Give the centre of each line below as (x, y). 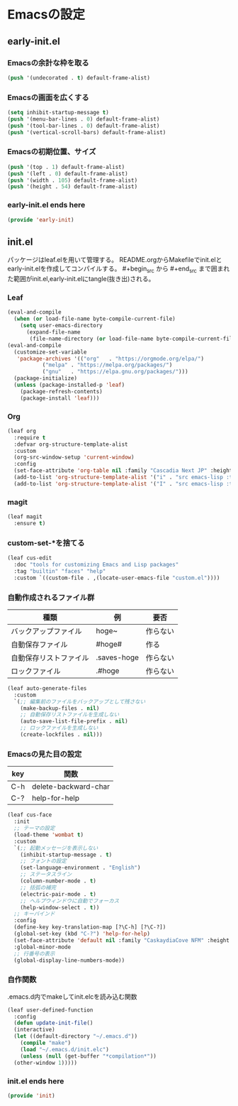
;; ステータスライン (46, 875)
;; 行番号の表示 (34, 953)
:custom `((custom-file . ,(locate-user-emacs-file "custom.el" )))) (117, 578)
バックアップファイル (47, 631)
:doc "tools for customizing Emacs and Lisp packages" (96, 565)
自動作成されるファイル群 (51, 597)
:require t (30, 437)
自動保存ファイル (40, 645)
